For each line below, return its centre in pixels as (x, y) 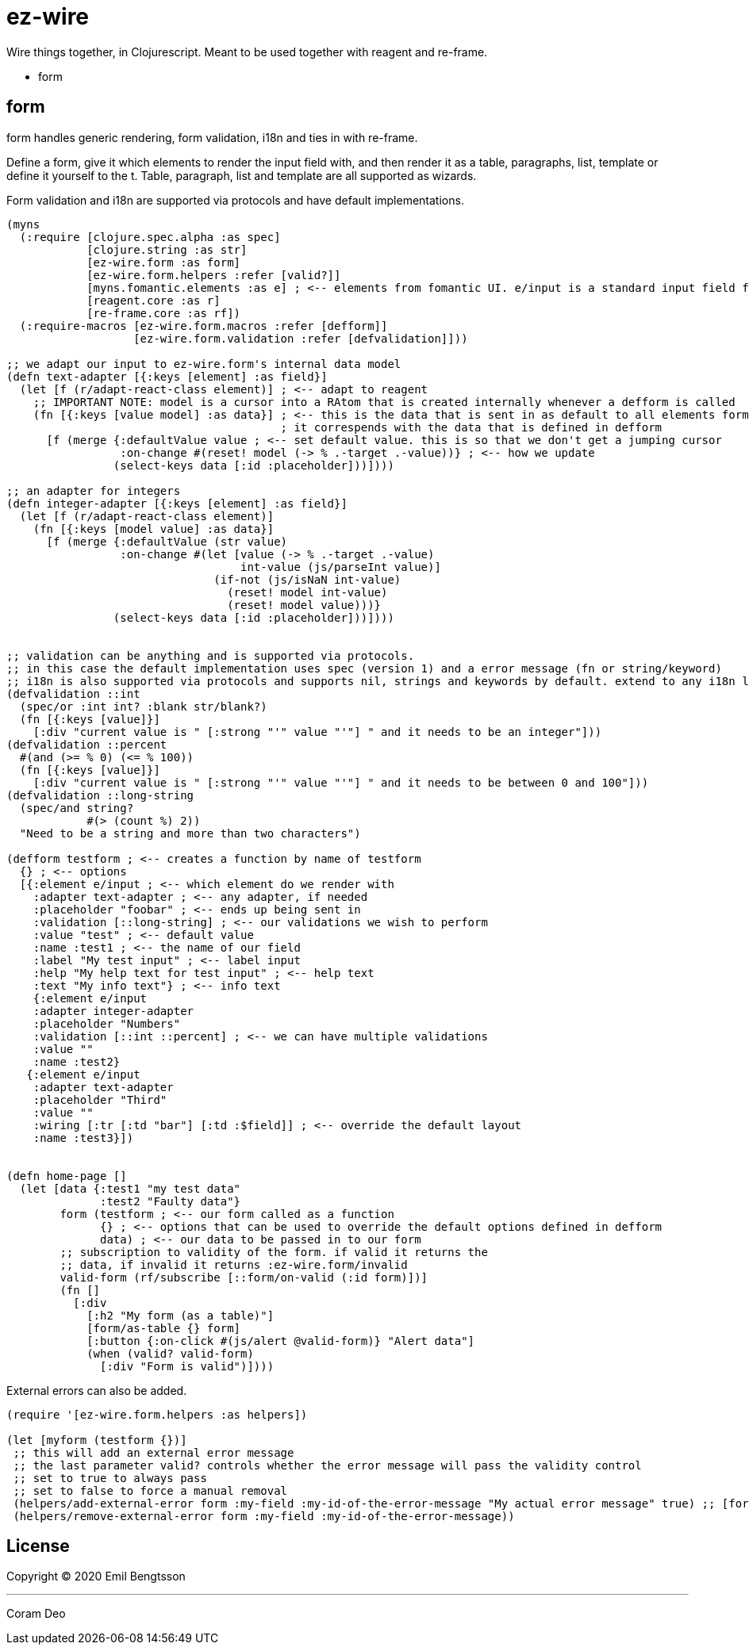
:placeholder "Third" (100, 1099)
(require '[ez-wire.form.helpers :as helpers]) (157, 1414)
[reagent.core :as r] (154, 300)
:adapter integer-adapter (113, 1011)
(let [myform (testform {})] (97, 1440)
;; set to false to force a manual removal (150, 1490)
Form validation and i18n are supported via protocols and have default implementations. (235, 200)
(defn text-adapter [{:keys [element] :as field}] (167, 376)
